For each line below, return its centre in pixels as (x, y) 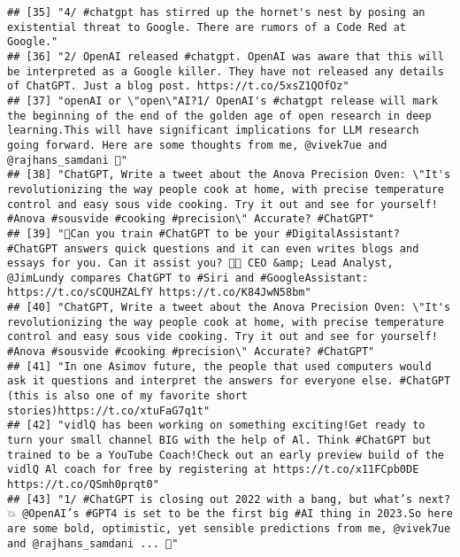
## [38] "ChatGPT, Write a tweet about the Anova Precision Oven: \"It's (229, 175)
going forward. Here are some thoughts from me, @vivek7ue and (197, 145)
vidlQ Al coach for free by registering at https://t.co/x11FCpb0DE (213, 470)
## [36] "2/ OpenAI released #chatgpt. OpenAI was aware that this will (226, 56)
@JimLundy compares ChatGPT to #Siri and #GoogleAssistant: (188, 278)
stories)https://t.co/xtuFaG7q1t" (109, 410)
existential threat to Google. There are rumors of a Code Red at (207, 27)
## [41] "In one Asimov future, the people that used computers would (219, 366)
